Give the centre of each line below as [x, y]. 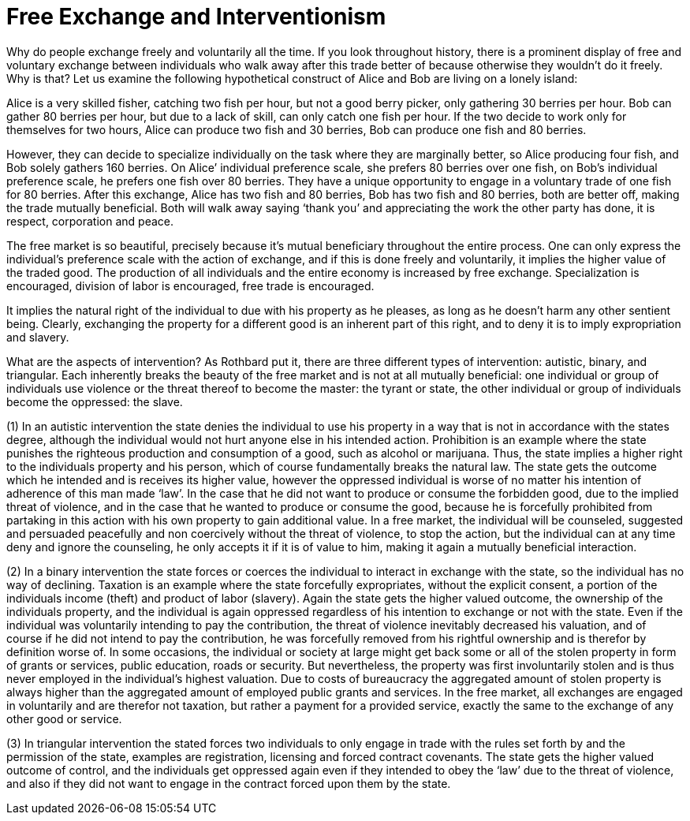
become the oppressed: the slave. [95, 401]
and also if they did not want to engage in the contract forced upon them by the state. [229, 783]
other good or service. [64, 718]
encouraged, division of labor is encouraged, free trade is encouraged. [190, 285]
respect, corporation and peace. [90, 221]
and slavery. [38, 337]
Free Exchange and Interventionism [196, 17]
